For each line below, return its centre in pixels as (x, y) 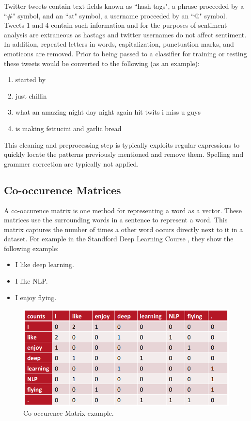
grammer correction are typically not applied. (71, 163)
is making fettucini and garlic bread (68, 128)
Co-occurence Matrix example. (69, 413)
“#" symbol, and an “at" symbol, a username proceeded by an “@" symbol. (116, 15)
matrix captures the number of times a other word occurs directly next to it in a (124, 229)
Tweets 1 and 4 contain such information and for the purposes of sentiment (116, 25)
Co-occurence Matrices (63, 190)
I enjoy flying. (36, 297)
